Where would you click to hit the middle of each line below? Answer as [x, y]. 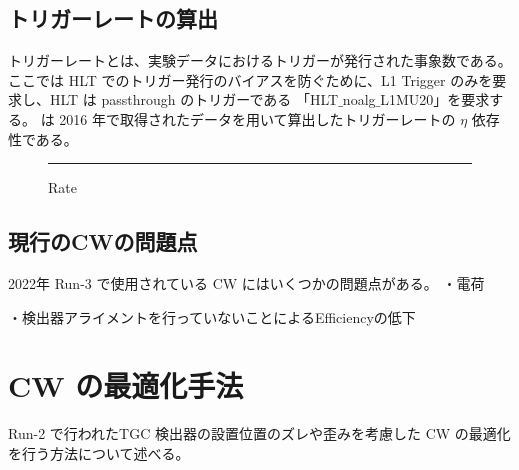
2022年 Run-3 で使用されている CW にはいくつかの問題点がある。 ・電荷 [246, 282]
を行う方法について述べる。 [99, 452]
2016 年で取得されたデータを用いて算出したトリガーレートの [257, 118]
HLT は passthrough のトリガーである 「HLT [194, 99]
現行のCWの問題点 [103, 241]
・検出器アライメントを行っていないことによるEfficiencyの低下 [212, 316]
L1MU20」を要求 [435, 99]
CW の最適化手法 [126, 385]
